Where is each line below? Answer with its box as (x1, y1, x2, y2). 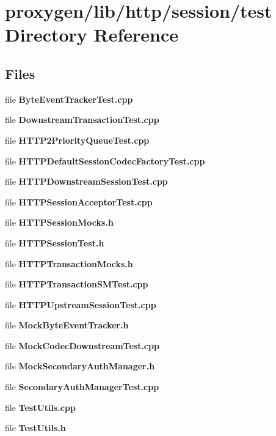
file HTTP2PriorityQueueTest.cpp (5, 133, 150, 146)
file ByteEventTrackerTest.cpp (5, 92, 133, 105)
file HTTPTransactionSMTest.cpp (5, 278, 148, 290)
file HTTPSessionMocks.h (5, 216, 114, 229)
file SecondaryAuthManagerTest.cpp (5, 380, 159, 393)
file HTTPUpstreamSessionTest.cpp (5, 298, 156, 311)
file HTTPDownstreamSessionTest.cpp (5, 175, 168, 188)
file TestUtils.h (5, 421, 66, 434)
